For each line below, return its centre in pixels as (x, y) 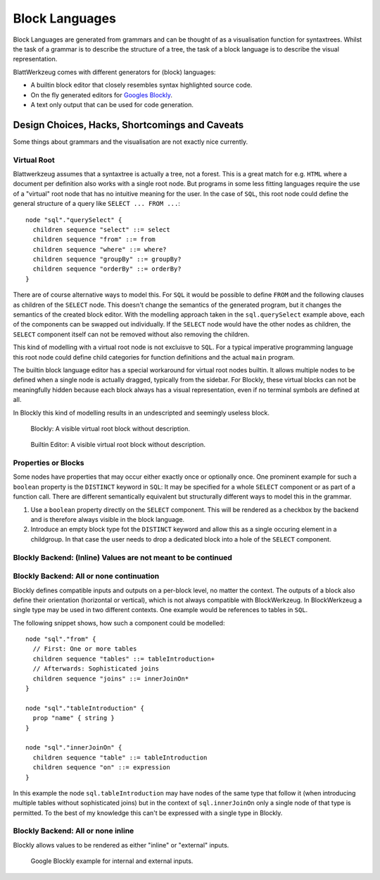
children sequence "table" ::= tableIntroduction (120, 757)
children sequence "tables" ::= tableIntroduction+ (123, 659)
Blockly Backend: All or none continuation (86, 576)
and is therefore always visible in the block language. (108, 520)
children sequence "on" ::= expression (101, 768)
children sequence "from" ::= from (94, 239)
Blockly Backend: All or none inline (74, 831)
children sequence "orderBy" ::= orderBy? (107, 269)
